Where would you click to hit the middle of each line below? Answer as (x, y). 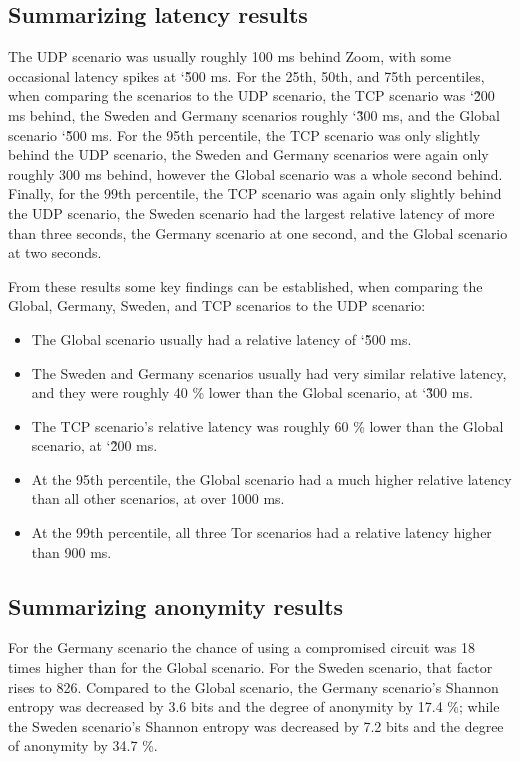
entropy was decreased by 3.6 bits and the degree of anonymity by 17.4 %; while (254, 706)
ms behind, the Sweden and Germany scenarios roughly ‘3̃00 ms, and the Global (254, 114)
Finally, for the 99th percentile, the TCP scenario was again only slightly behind (255, 193)
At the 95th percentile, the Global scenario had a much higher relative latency (271, 478)
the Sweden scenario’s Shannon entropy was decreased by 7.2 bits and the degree (256, 725)
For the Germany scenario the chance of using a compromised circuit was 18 (242, 647)
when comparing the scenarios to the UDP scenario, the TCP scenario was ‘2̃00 (251, 95)
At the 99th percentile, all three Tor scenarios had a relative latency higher (261, 532)
